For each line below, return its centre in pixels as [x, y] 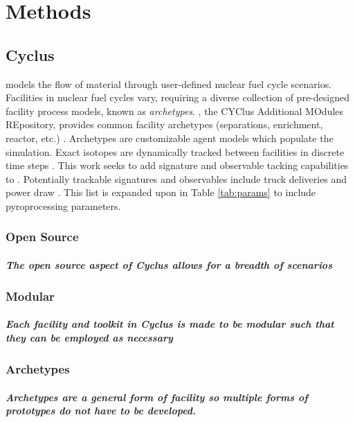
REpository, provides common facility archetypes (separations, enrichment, [164, 124]
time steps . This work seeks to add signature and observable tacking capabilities [177, 165]
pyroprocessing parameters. [63, 205]
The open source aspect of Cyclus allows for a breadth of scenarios [169, 264]
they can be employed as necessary [89, 338]
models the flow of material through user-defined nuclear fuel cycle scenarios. [169, 83]
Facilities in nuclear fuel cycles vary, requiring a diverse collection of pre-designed [177, 97]
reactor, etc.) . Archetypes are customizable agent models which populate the [170, 138]
